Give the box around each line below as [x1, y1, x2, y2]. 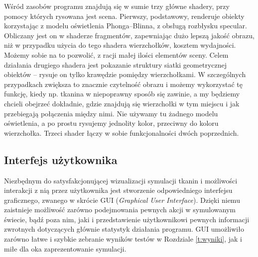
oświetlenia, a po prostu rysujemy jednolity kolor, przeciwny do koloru [4, 118, 219, 128]
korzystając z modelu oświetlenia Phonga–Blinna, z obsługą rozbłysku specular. [4, 20, 247, 31]
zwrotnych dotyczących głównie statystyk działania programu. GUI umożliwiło [4, 224, 244, 234]
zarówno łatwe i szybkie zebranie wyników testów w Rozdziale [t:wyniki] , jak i [4, 234, 242, 244]
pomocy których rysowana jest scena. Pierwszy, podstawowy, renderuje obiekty [4, 10, 245, 21]
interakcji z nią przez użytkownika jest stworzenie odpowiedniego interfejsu [4, 185, 233, 195]
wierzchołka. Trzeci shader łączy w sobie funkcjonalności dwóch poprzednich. [4, 127, 239, 138]
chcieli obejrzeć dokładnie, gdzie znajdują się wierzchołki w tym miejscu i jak [4, 98, 240, 108]
